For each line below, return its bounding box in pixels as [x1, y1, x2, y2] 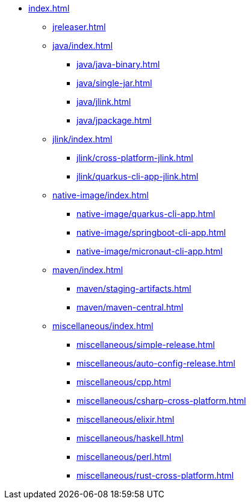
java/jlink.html [76, 96, 131, 107]
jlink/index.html [52, 134, 113, 144]
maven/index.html [52, 265, 123, 275]
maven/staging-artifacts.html [76, 283, 191, 294]
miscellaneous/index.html [52, 321, 153, 331]
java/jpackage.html [76, 115, 152, 125]
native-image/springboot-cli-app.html [76, 227, 226, 238]
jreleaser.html [52, 22, 106, 32]
